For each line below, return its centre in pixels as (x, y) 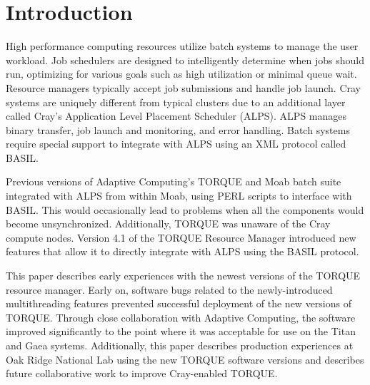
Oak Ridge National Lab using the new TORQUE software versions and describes (185, 359)
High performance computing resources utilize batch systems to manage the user (182, 46)
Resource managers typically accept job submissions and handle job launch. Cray (183, 87)
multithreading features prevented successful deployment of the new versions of (179, 303)
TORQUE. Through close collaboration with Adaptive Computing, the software (181, 317)
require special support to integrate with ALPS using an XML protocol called (176, 144)
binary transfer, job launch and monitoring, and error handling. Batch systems (178, 129)
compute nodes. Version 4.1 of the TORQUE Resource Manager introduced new (181, 237)
